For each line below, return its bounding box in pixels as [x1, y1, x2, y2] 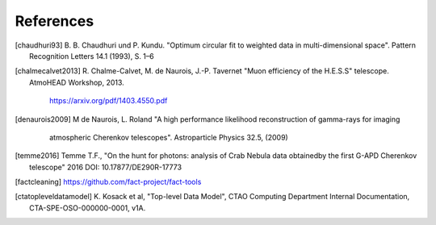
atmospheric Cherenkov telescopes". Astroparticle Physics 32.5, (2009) [49, 132, 288, 142]
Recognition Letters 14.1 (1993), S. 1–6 [29, 51, 154, 60]
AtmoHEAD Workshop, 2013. [29, 77, 124, 87]
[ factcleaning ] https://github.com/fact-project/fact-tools [15, 177, 202, 187]
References [15, 12, 94, 30]
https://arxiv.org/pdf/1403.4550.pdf [49, 96, 168, 106]
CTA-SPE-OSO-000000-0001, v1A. [29, 202, 146, 213]
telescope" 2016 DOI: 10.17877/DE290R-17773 [29, 162, 182, 172]
